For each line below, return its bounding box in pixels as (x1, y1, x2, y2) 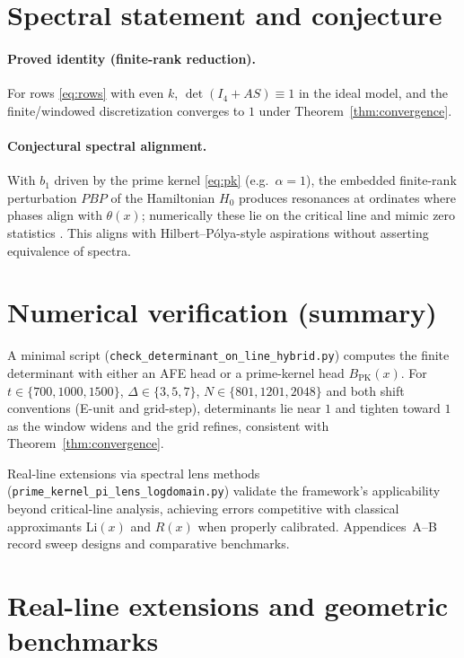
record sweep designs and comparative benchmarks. (7, 534, 290, 553)
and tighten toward (335, 399, 441, 417)
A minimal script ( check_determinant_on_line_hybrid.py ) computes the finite (7, 346, 450, 364)
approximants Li (7, 516, 98, 535)
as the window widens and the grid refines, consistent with (7, 416, 329, 434)
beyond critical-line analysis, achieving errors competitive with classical (7, 499, 399, 518)
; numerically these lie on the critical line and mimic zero (141, 206, 456, 224)
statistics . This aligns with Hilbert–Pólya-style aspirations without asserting (7, 223, 429, 241)
